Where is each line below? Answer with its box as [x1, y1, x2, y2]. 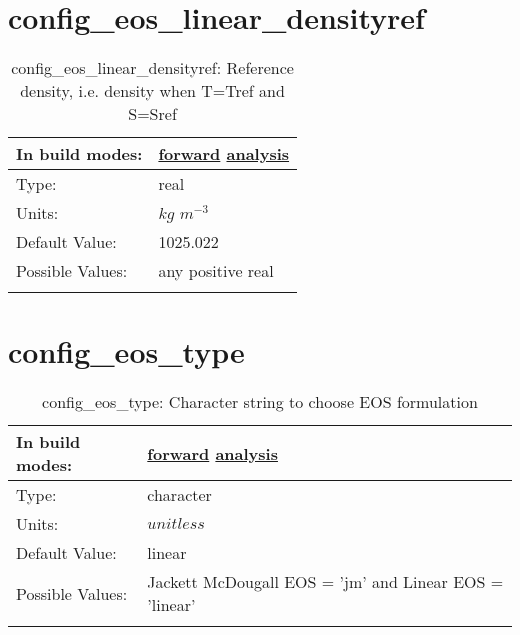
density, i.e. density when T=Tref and [20, 79, 285, 103]
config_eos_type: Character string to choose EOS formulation [42, 390, 478, 414]
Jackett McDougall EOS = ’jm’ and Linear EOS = [147, 570, 504, 594]
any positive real [158, 259, 274, 283]
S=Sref [128, 102, 177, 126]
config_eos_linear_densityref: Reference [11, 56, 294, 80]
